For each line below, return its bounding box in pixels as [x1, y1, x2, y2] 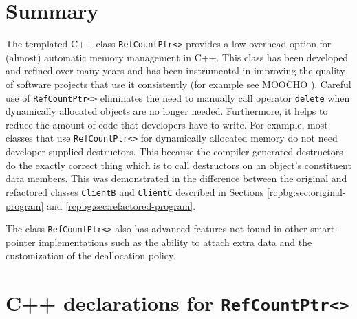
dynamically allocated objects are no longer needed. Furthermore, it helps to [6, 104, 328, 118]
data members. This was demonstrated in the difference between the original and [6, 171, 347, 186]
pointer [6, 234, 36, 249]
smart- [310, 221, 338, 236]
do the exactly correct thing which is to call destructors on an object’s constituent [6, 157, 351, 172]
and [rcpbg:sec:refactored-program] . [46, 198, 196, 212]
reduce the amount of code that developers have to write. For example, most [6, 117, 328, 131]
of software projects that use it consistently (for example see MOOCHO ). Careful [6, 76, 351, 91]
